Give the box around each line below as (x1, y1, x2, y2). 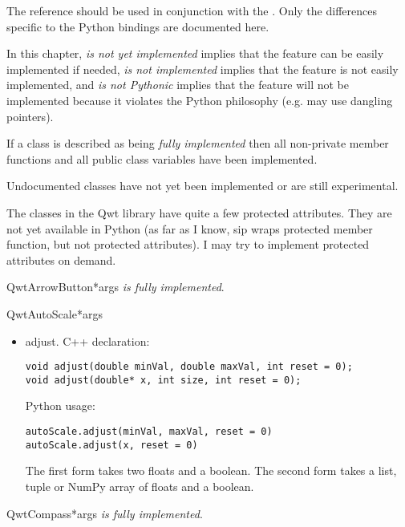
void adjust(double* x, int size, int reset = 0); (25, 374, 302, 386)
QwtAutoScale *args (6, 305, 103, 322)
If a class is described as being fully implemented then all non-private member (6, 135, 389, 152)
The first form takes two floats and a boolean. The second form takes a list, (25, 462, 397, 479)
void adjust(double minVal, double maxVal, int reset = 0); (25, 361, 353, 373)
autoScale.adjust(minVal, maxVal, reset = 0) (25, 426, 273, 437)
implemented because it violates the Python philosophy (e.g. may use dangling (6, 91, 393, 108)
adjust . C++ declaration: (25, 332, 150, 349)
